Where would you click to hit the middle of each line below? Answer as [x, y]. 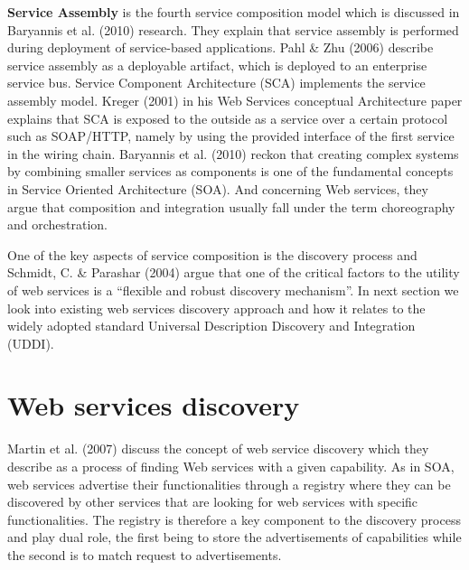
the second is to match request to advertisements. [145, 554]
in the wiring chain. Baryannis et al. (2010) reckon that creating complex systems [233, 153]
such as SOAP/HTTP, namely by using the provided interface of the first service [231, 136]
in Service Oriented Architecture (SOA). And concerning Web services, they [218, 188]
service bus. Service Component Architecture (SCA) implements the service [216, 83]
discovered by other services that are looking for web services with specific [213, 502]
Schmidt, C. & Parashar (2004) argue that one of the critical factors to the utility [234, 272]
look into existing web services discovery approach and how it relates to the [216, 308]
